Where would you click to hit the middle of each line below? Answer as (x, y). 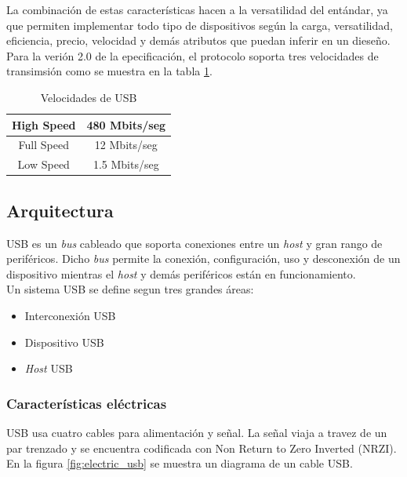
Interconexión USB (70, 315)
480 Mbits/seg (126, 124)
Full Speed (44, 145)
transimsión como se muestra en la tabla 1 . (109, 71)
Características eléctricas (87, 403)
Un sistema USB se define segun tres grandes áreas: (130, 289)
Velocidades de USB (89, 97)
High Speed (44, 124)
